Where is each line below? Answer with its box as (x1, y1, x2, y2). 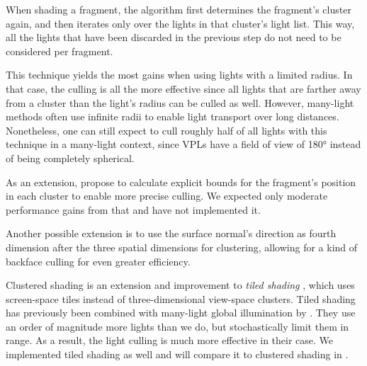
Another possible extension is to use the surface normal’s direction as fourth (6, 226, 337, 241)
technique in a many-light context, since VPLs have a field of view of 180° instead (6, 137, 361, 151)
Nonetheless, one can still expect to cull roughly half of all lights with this (6, 122, 327, 137)
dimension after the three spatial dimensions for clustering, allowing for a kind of (6, 239, 358, 254)
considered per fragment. (6, 43, 113, 58)
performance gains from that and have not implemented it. (6, 202, 261, 217)
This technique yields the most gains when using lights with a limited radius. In (6, 67, 353, 82)
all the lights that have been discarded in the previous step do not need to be (6, 30, 341, 45)
